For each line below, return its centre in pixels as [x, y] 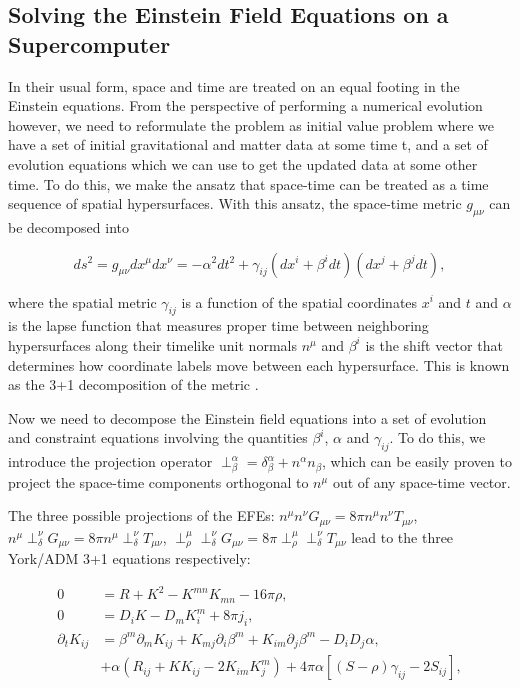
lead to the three [402, 536]
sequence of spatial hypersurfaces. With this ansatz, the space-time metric [235, 203]
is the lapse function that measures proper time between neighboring [218, 325]
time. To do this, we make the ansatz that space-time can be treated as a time [248, 183]
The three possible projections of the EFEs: [141, 515]
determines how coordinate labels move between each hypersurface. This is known [259, 364]
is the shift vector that [434, 344]
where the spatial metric [82, 301]
